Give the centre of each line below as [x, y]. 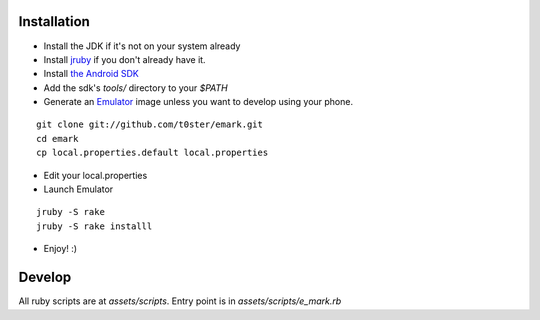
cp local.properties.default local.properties [152, 153]
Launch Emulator [78, 189]
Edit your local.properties [95, 175]
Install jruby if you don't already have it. [124, 59]
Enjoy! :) [60, 249]
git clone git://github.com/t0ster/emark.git [150, 124]
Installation [54, 21]
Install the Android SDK [91, 74]
